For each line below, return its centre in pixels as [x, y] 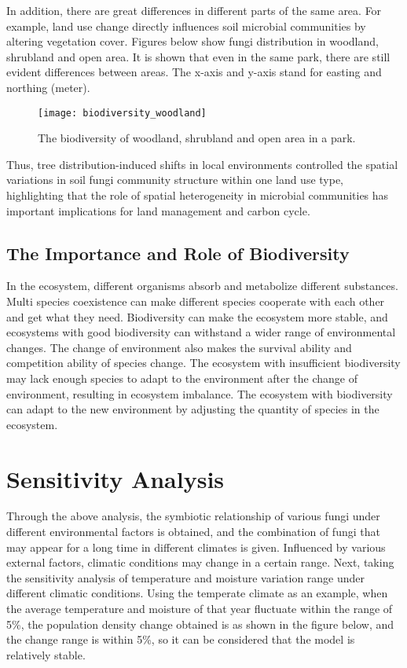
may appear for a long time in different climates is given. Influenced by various [196, 547]
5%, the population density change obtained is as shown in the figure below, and [200, 624]
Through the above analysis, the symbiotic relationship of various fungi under [193, 516]
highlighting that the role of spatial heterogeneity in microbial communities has [198, 195]
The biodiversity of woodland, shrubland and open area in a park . [197, 138]
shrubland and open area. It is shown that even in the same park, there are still [198, 56]
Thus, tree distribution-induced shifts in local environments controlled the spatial [202, 164]
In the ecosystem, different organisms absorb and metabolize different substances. [202, 286]
